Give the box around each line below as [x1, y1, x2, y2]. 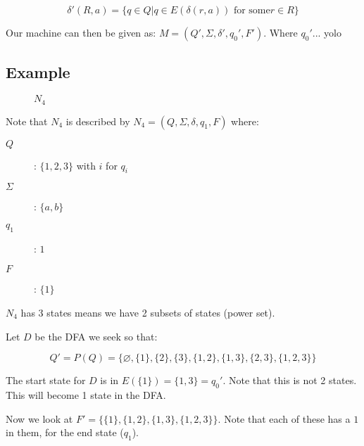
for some [233, 6, 270, 15]
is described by [65, 113, 130, 128]
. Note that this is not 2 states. [222, 373, 357, 388]
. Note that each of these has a [218, 411, 351, 426]
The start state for [6, 373, 86, 388]
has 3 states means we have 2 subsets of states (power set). [20, 305, 275, 320]
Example [6, 61, 70, 83]
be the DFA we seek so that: [34, 329, 158, 343]
